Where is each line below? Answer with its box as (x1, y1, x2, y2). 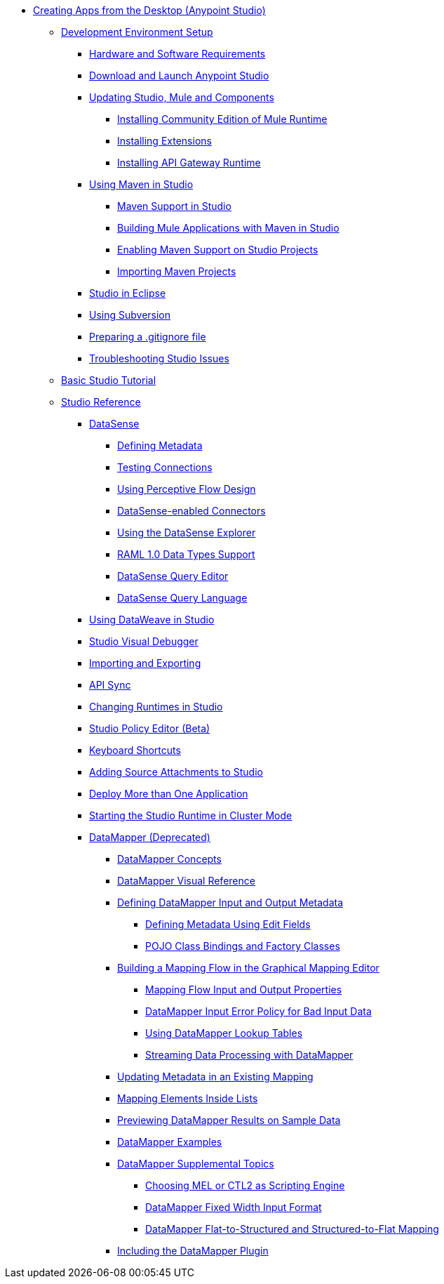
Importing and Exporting (89, 657, 201, 669)
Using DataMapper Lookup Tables (145, 1027, 303, 1039)
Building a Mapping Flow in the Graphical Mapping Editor (117, 962, 379, 974)
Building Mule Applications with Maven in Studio (117, 222, 339, 234)
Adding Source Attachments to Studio (89, 766, 263, 778)
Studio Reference (61, 396, 141, 408)
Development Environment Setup (61, 26, 213, 38)
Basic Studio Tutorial (61, 374, 156, 386)
